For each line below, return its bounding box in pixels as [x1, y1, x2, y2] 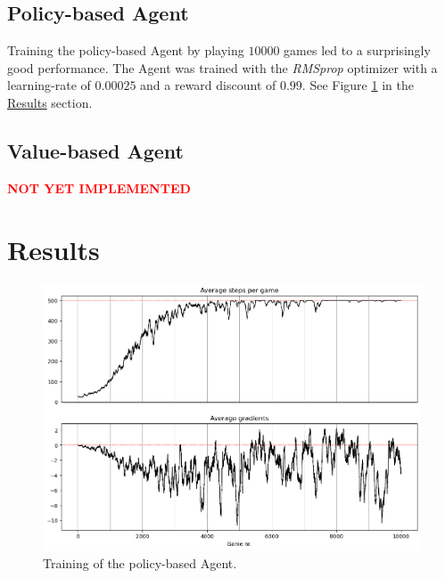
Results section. [7, 93, 93, 111]
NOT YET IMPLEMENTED [7, 178, 191, 197]
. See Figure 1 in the [301, 76, 414, 94]
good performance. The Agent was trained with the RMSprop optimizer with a [7, 58, 438, 77]
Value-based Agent [7, 136, 184, 164]
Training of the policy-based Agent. [43, 553, 237, 572]
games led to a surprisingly [284, 41, 431, 60]
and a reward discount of [140, 76, 276, 94]
